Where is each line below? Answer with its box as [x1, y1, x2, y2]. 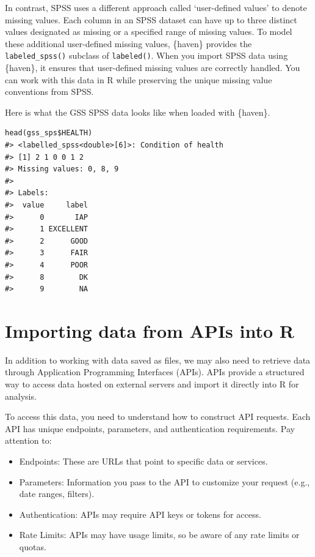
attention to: [5, 434, 52, 447]
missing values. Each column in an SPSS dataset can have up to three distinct [5, 13, 297, 26]
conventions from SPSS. [5, 85, 94, 98]
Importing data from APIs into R [5, 318, 294, 343]
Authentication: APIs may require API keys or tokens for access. [19, 507, 261, 520]
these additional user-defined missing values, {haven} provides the [5, 37, 252, 50]
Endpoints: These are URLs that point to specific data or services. [19, 455, 268, 467]
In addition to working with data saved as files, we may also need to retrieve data [5, 353, 311, 366]
